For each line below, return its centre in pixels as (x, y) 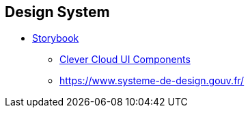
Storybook (56, 38)
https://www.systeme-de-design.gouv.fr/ (152, 81)
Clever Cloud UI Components (125, 60)
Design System (57, 12)
